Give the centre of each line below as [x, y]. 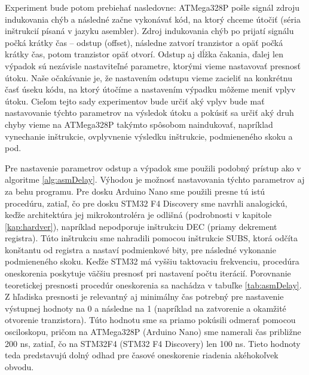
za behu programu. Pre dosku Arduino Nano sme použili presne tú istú [135, 191]
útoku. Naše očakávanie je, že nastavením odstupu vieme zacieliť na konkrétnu [149, 77]
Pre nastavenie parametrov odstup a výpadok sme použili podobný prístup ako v [153, 167]
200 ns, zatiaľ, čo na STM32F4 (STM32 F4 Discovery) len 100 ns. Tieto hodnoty [153, 343]
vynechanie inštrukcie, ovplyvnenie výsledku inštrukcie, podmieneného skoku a [149, 136]
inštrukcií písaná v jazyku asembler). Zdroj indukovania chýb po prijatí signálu [149, 31]
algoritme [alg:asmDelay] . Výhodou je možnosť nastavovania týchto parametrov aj [155, 179]
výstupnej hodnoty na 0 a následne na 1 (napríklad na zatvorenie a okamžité [146, 308]
